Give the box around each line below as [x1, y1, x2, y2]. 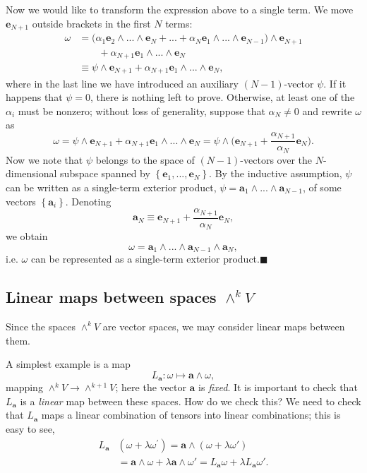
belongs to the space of [95, 152, 195, 167]
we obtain [6, 229, 48, 244]
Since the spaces [6, 318, 76, 333]
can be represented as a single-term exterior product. [30, 251, 260, 266]
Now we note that [6, 152, 83, 167]
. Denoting [65, 193, 112, 208]
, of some [302, 180, 342, 194]
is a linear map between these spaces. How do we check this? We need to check [20, 393, 361, 408]
